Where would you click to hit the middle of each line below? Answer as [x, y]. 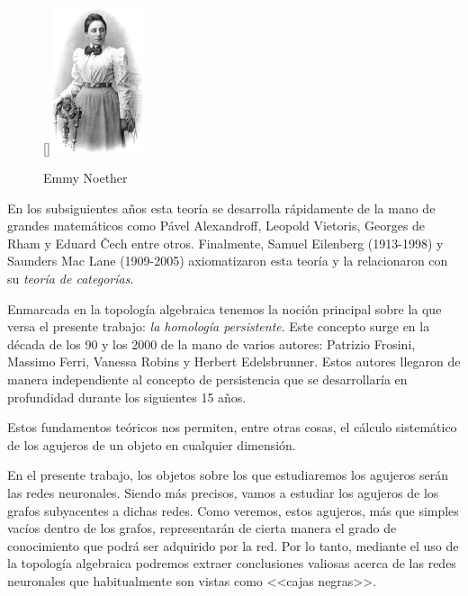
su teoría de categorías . [71, 279]
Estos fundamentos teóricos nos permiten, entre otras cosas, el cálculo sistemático [232, 427]
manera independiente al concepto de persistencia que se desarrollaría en [207, 379]
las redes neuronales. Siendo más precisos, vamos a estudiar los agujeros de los [223, 493]
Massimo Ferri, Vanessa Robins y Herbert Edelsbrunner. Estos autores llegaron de [234, 361]
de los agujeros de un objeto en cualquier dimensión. [152, 444]
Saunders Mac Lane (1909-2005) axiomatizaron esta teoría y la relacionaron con [228, 261]
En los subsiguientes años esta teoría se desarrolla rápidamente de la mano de [221, 208]
